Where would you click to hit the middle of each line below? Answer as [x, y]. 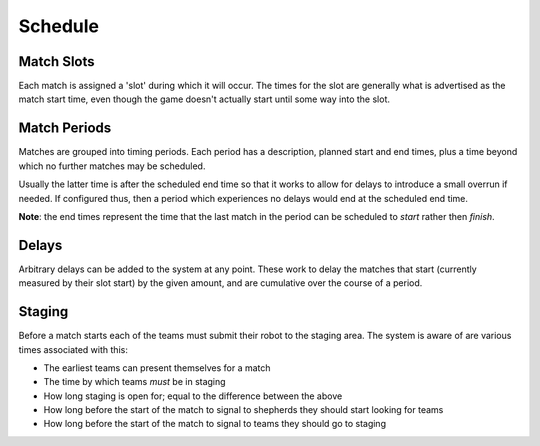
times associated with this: [73, 349]
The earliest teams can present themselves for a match [157, 367]
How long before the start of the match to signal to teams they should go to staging [215, 424]
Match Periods [65, 128]
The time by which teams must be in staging [134, 382]
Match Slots [56, 61]
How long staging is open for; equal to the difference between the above [193, 396]
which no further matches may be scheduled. [112, 166]
